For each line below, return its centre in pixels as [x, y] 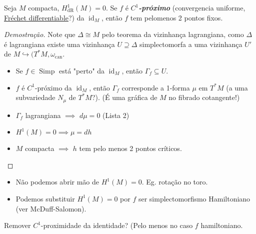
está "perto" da [82, 70]
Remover [17, 225]
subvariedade [35, 97]
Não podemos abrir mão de [57, 182]
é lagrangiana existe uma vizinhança [59, 44]
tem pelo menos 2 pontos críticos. [130, 148]
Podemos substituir [45, 198]
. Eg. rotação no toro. [175, 182]
